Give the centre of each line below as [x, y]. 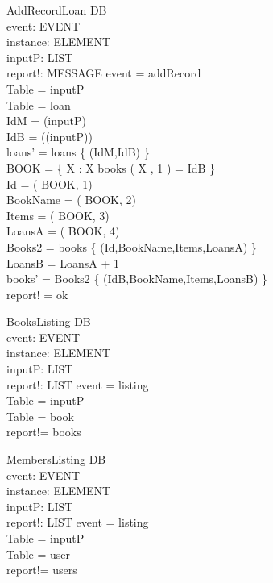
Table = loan [39, 104]
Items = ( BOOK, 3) [58, 215]
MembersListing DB [56, 459]
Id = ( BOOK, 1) [50, 183]
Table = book [41, 416]
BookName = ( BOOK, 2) [71, 200]
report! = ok [37, 294]
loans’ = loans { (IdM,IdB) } [78, 152]
